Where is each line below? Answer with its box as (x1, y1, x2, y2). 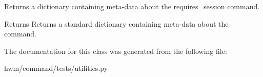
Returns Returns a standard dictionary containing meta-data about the (4, 18, 229, 29)
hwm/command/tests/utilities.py (4, 63, 108, 73)
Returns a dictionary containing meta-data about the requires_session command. (4, 1, 260, 11)
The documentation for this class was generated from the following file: (4, 45, 227, 56)
